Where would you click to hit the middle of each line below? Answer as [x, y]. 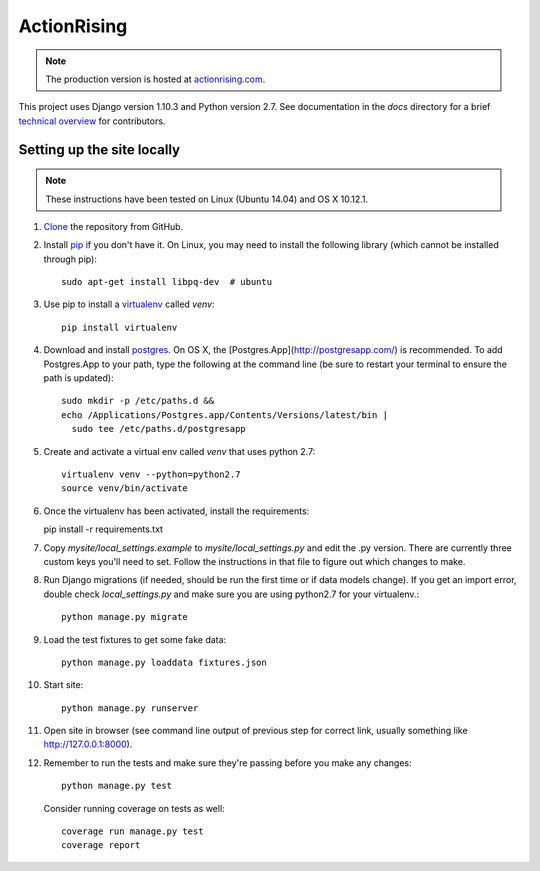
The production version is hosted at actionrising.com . [155, 79]
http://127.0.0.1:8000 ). [88, 744]
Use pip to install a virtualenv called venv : [129, 304]
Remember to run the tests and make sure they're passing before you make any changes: [227, 762]
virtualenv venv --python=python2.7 [151, 474]
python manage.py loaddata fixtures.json [164, 662]
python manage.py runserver [130, 708]
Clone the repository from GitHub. [113, 226]
